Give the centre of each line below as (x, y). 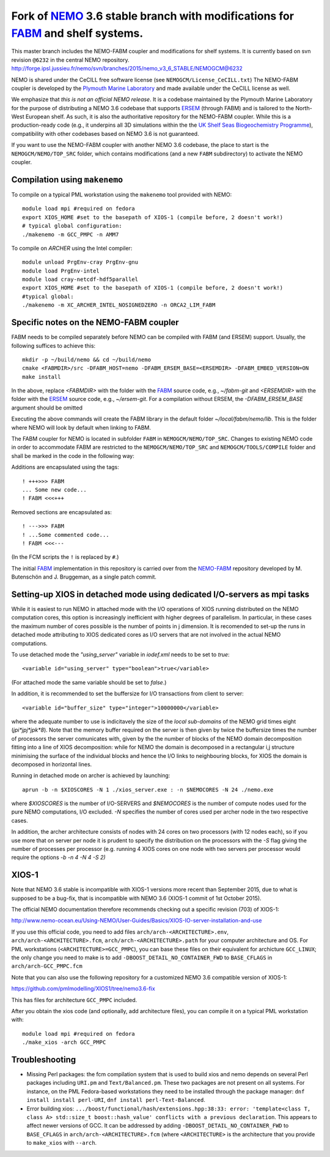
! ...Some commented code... (66, 535)
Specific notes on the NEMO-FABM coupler (95, 322)
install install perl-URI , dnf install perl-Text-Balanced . (116, 1100)
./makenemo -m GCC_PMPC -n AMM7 (71, 234)
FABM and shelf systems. (77, 33)
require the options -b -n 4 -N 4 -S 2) (59, 858)
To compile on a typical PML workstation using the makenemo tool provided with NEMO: (122, 194)
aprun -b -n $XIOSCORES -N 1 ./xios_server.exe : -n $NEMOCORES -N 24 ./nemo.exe (148, 789)
